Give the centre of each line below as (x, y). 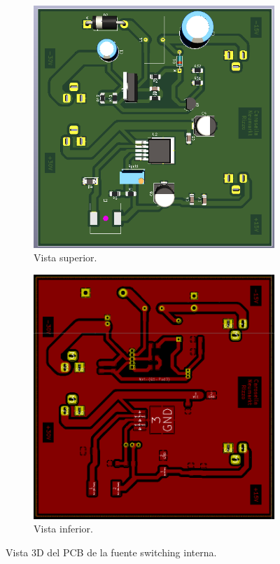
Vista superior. (65, 257)
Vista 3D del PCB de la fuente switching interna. (111, 552)
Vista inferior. (63, 529)
